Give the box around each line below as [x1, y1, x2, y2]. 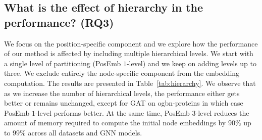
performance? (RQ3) [4, 14, 114, 30]
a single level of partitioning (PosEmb [4, 58, 121, 68]
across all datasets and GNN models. [28, 127, 142, 137]
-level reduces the [195, 107, 249, 118]
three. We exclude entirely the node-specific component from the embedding [4, 68, 240, 78]
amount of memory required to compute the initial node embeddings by [4, 117, 226, 128]
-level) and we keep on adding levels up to [126, 58, 256, 68]
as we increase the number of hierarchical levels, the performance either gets [4, 87, 240, 98]
